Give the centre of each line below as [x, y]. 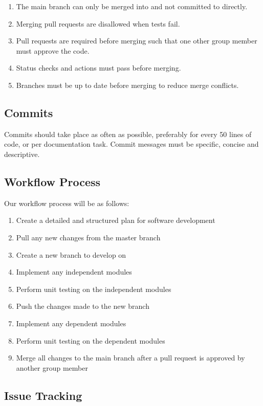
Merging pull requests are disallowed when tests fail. [98, 23]
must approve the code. [53, 50]
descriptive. [22, 154]
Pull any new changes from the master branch [88, 237]
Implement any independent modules [74, 272]
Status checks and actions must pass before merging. [98, 68]
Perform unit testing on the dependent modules [91, 340]
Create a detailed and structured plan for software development [116, 220]
